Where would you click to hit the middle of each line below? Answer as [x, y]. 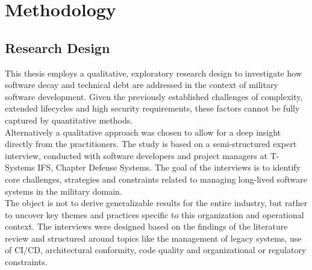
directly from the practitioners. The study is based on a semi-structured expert [151, 144]
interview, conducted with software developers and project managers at [136, 155]
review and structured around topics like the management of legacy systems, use [153, 238]
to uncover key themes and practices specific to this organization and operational [154, 214]
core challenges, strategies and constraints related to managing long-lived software [156, 179]
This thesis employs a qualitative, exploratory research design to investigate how [153, 73]
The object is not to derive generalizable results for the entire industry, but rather [156, 203]
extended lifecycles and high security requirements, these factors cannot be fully [152, 108]
